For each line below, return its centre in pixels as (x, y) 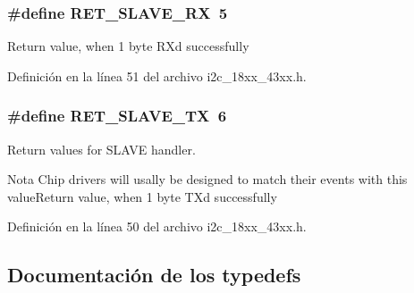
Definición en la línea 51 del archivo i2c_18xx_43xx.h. (157, 75)
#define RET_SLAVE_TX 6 (117, 116)
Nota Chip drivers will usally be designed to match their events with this (207, 179)
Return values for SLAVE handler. (101, 149)
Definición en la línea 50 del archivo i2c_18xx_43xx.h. (157, 226)
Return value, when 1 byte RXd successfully (128, 46)
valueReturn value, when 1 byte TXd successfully (142, 196)
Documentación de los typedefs (154, 275)
